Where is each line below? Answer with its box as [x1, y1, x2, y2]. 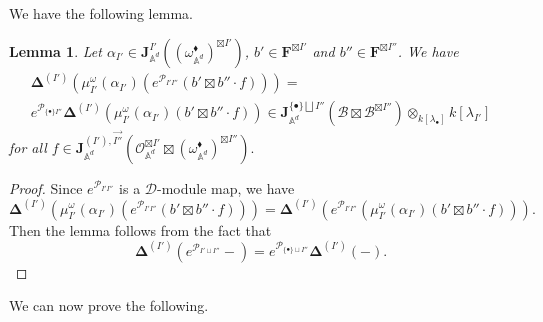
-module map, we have [157, 177, 295, 198]
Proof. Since [9, 177, 83, 198]
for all [9, 136, 47, 157]
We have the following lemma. [9, 3, 193, 23]
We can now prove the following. [9, 295, 209, 316]
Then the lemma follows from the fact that [9, 219, 272, 240]
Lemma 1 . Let [9, 40, 102, 61]
